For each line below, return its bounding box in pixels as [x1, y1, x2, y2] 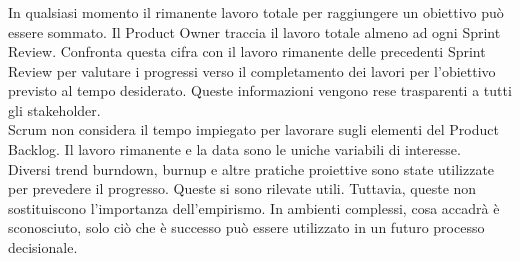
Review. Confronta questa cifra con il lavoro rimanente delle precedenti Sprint [8, 41, 486, 62]
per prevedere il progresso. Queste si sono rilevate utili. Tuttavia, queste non [8, 178, 477, 199]
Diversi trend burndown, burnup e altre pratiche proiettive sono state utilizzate [8, 158, 495, 179]
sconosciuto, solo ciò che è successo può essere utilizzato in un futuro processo [8, 217, 485, 238]
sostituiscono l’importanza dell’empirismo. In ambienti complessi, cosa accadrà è [8, 197, 500, 218]
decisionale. [8, 237, 78, 258]
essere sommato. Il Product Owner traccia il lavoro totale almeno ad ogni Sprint [8, 21, 501, 42]
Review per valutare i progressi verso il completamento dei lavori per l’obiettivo [8, 60, 496, 81]
